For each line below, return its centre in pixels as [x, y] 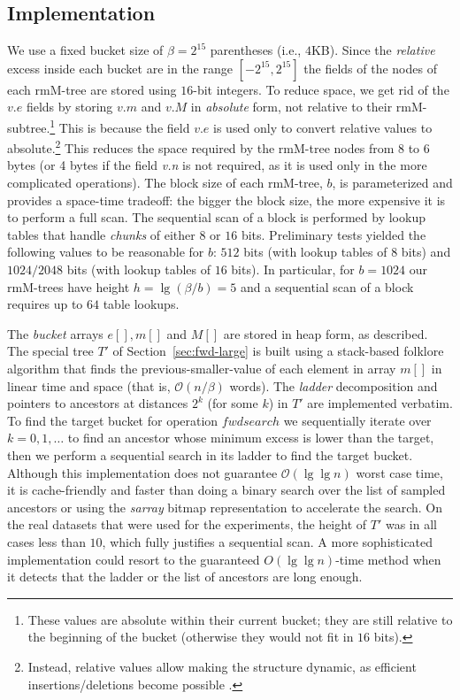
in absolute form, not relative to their [291, 107]
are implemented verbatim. [380, 403]
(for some [233, 403]
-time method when [388, 559]
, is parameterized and [392, 183]
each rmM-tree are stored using [92, 89]
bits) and [426, 252]
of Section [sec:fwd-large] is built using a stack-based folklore [278, 351]
